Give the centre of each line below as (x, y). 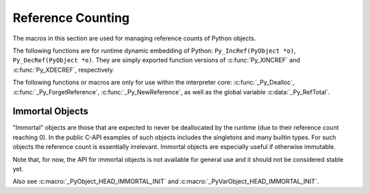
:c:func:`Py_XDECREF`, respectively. (63, 70)
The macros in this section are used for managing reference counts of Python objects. (134, 38)
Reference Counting (71, 18)
